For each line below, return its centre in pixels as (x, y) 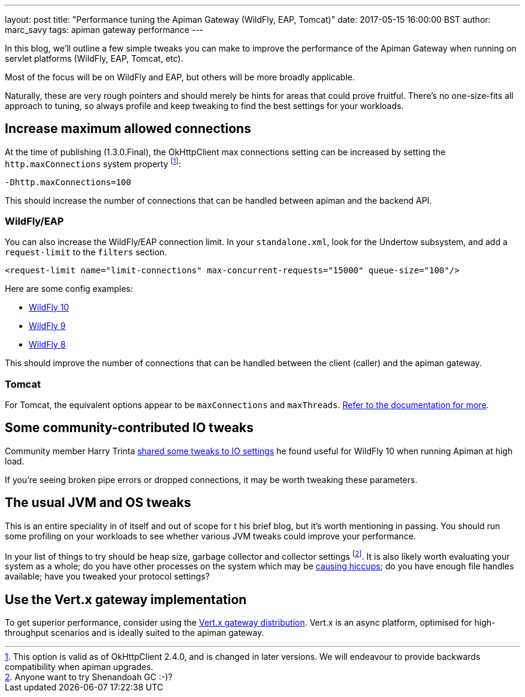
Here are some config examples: (69, 289)
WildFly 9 (47, 326)
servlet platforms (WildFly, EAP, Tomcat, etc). (94, 58)
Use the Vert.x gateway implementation (126, 599)
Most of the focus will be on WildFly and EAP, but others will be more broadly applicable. (180, 77)
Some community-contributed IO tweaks (129, 428)
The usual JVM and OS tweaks (98, 503)
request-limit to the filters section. (86, 252)
